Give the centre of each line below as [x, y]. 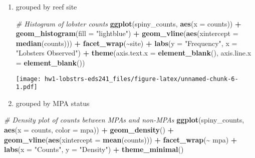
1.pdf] [27, 87]
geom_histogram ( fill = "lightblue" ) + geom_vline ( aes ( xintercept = [127, 33]
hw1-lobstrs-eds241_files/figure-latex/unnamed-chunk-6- [142, 79]
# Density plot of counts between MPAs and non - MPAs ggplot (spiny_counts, [124, 120]
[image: [28, 79]
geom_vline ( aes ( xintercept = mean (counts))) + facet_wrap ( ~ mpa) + [121, 139]
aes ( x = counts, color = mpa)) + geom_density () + [89, 130]
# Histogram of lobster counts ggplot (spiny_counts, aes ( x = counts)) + [129, 23]
